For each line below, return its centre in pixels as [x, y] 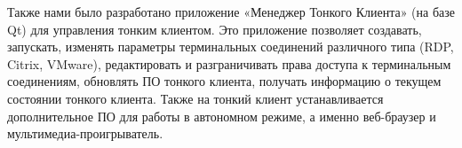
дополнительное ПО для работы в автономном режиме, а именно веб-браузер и [222, 116]
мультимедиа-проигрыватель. [85, 133]
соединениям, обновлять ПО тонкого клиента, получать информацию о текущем [224, 81]
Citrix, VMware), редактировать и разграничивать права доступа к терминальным [229, 63]
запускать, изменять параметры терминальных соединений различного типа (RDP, [231, 47]
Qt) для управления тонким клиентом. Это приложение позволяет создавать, [215, 29]
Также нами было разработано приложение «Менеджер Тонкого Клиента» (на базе [231, 12]
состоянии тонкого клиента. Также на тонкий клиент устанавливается [195, 98]
